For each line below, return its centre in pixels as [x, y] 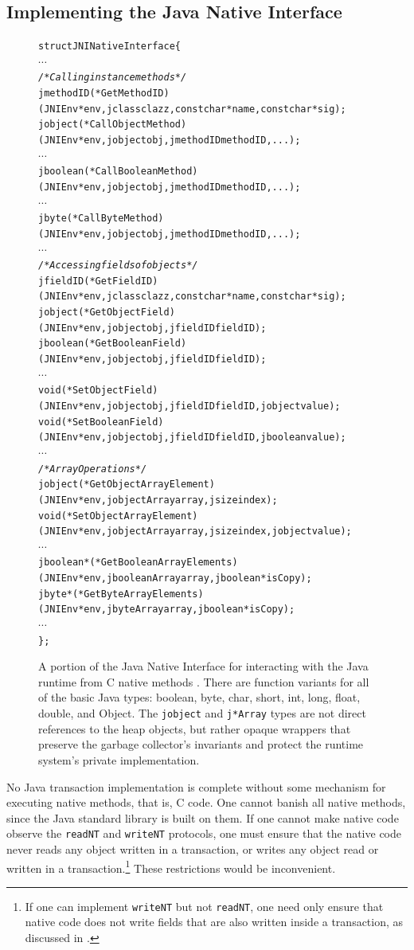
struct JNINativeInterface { [109, 47]
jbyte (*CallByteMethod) [101, 219]
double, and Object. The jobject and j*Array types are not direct [202, 713]
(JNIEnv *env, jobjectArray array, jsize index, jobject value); [195, 532]
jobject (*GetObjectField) [107, 313]
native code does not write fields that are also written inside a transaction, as [214, 922]
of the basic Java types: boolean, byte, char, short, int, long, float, [199, 697]
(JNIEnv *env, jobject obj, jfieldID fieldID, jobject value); [189, 406]
